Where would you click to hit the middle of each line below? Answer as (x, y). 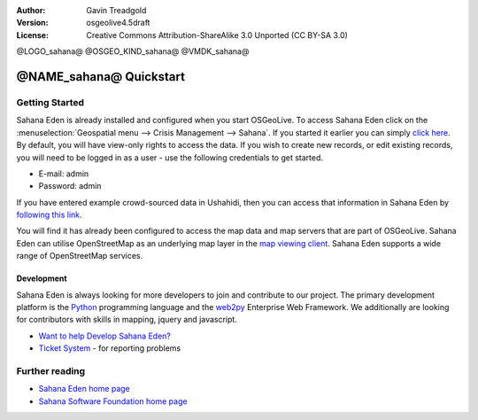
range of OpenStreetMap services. (80, 256)
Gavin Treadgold (116, 10)
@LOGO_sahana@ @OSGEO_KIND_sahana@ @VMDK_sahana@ (133, 51)
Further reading (51, 370)
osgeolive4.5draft (118, 23)
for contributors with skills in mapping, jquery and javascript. (127, 320)
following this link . (50, 215)
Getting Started (50, 102)
